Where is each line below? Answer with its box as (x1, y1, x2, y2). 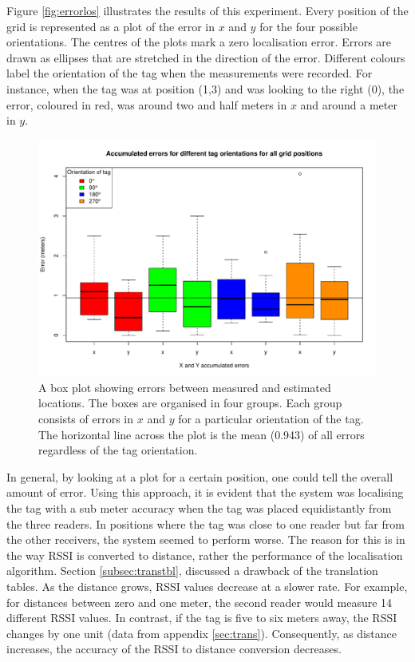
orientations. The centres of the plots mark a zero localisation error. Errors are (6, 34, 392, 50)
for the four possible (259, 18, 358, 34)
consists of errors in (38, 410, 134, 426)
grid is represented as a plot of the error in (6, 18, 215, 34)
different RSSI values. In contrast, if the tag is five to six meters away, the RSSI (6, 609, 397, 626)
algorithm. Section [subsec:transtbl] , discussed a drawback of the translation (6, 562, 378, 579)
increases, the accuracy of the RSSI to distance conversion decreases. (6, 640, 342, 657)
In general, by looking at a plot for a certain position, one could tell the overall (6, 468, 393, 485)
